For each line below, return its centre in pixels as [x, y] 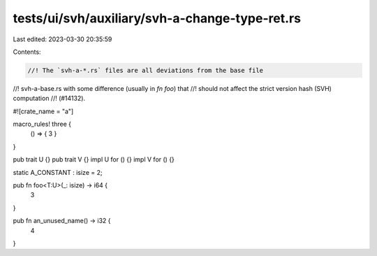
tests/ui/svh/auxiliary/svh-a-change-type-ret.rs [157, 18]
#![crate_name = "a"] [43, 111]
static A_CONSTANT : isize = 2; [58, 172]
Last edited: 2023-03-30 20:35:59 [62, 39]
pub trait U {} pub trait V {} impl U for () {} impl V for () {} [94, 159]
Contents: [27, 52]
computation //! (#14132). [49, 99]
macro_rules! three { [42, 124]
